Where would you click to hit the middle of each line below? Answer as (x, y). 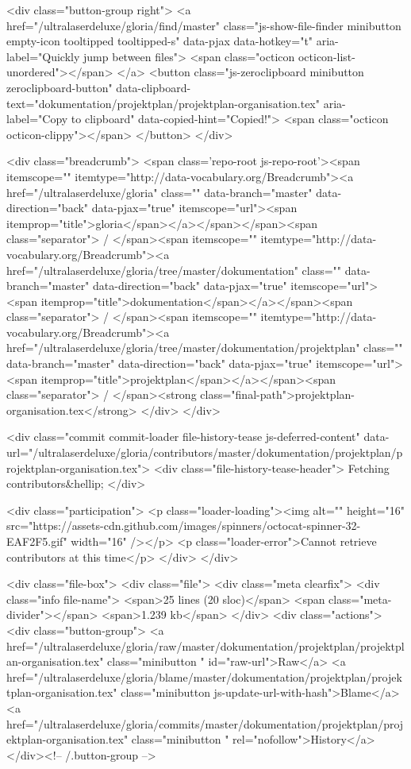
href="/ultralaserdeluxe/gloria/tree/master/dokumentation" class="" (174, 270)
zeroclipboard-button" (60, 87)
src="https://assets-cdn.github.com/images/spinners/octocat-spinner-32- (184, 526)
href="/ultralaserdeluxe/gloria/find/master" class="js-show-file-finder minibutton (204, 25)
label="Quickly (43, 56)
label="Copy (37, 119)
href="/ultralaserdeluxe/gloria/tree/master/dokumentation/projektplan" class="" (205, 348)
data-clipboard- (154, 87)
